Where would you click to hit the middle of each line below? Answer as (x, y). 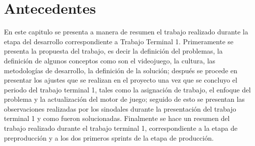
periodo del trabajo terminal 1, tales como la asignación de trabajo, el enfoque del (127, 89)
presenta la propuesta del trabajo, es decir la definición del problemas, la (113, 51)
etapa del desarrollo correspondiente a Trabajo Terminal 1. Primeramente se (119, 41)
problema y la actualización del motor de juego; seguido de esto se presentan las (125, 99)
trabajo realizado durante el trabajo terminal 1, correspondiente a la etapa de (121, 128)
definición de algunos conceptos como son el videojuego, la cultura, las (110, 60)
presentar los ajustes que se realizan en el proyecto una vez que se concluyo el (121, 80)
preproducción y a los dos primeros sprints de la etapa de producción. (109, 137)
